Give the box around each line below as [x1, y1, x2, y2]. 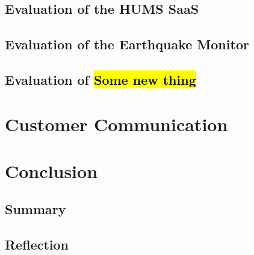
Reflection [5, 235, 69, 254]
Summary [5, 200, 66, 218]
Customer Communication [5, 111, 228, 136]
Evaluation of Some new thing [5, 70, 196, 88]
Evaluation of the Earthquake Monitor [5, 35, 249, 54]
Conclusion [5, 158, 98, 183]
